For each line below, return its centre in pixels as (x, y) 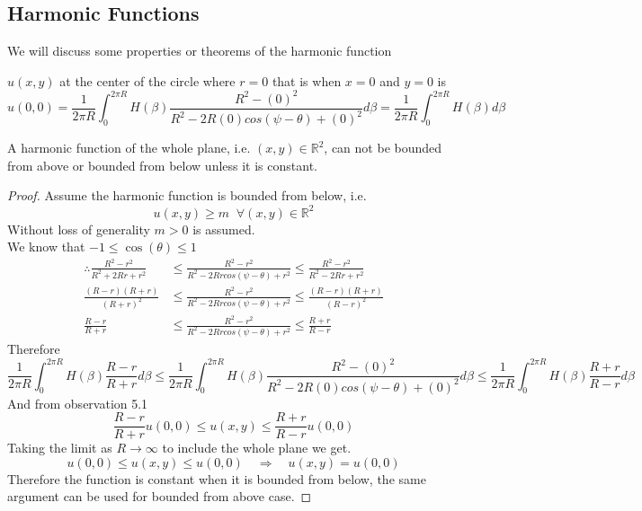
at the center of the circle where (147, 80)
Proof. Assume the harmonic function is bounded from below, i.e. (187, 195)
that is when (307, 80)
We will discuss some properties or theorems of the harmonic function (200, 51)
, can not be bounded (383, 148)
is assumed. (224, 229)
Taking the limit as (60, 448)
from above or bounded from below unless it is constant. (162, 165)
